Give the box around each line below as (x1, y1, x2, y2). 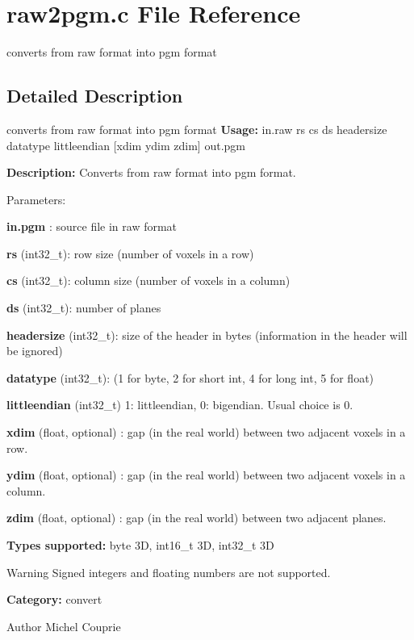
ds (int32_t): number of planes (6, 299, 161, 316)
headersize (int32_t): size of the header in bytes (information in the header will (6, 326, 408, 343)
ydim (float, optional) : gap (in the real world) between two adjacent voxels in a (6, 466, 406, 483)
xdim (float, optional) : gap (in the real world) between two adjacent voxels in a (6, 424, 406, 441)
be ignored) (6, 342, 63, 359)
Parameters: (6, 190, 66, 207)
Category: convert (6, 591, 102, 608)
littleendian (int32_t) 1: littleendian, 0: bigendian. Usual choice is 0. (6, 396, 353, 413)
